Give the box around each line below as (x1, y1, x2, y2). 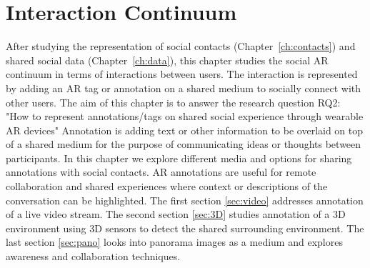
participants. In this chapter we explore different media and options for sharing (6, 150, 352, 165)
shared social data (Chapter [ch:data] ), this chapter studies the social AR (6, 52, 329, 67)
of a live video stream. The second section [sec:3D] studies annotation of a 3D (6, 207, 346, 222)
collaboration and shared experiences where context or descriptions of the (6, 179, 328, 194)
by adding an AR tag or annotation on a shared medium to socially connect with (6, 80, 361, 95)
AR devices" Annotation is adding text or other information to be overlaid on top (6, 122, 364, 137)
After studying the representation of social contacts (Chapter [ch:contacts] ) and (6, 39, 356, 54)
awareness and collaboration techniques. (6, 249, 181, 264)
